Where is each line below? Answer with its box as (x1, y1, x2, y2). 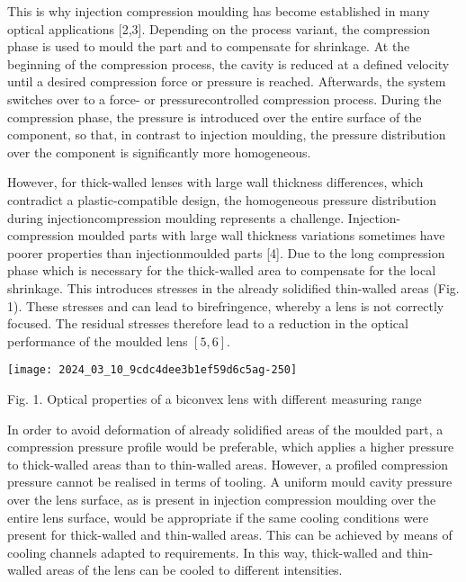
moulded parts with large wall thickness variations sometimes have (77, 226, 445, 245)
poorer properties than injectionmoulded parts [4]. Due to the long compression (7, 243, 445, 262)
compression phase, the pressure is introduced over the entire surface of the (7, 107, 422, 126)
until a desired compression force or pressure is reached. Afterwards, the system (7, 72, 446, 91)
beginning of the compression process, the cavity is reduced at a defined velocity (7, 54, 450, 73)
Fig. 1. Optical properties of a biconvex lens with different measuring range (7, 389, 422, 407)
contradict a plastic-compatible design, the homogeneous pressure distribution (7, 190, 437, 209)
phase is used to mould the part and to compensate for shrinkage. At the (7, 37, 410, 56)
